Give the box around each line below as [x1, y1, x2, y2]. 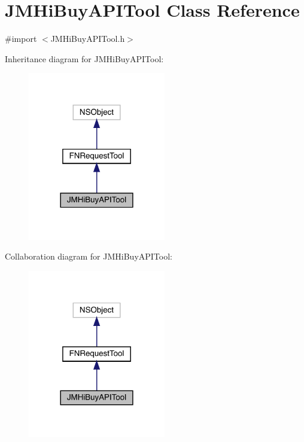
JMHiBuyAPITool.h [50, 32, 125, 45]
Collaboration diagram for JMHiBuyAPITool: [5, 250, 172, 263]
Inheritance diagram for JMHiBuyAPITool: [5, 52, 164, 65]
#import [5, 32, 37, 45]
